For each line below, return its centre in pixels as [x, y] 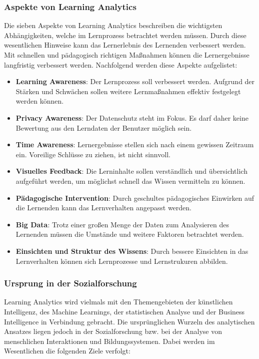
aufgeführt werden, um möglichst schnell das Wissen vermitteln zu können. [130, 181]
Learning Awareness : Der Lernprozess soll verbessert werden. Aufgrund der [135, 81]
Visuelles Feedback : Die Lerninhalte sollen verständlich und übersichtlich [131, 171]
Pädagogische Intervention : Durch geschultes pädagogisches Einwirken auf [135, 198]
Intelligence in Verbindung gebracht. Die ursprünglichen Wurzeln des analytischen [129, 321]
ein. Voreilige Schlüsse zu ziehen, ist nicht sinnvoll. [93, 154]
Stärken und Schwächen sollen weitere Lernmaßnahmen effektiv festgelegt [128, 91]
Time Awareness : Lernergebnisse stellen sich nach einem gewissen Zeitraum [135, 144]
